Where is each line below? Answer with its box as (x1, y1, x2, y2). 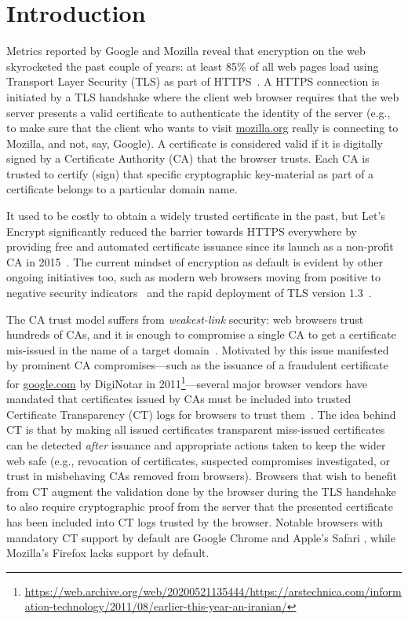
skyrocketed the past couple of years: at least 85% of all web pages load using (6, 57, 379, 74)
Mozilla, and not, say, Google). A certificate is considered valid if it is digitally (6, 134, 384, 151)
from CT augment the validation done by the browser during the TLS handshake (6, 482, 396, 499)
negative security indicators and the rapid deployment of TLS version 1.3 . (6, 284, 372, 301)
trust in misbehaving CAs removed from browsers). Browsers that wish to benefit (6, 468, 398, 484)
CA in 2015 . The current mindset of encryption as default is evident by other (6, 253, 383, 270)
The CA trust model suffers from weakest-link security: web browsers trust (6, 310, 364, 327)
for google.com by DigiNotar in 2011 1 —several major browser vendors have (6, 373, 367, 391)
